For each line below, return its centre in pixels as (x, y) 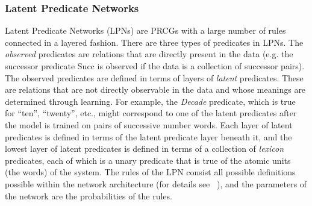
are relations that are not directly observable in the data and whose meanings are (155, 89)
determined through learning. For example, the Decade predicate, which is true (150, 101)
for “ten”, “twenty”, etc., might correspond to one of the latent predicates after (151, 113)
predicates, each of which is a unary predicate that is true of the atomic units (148, 160)
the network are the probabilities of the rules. (89, 195)
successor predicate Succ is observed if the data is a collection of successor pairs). (155, 66)
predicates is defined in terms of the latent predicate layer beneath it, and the (148, 136)
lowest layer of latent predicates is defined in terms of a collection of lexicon (145, 148)
